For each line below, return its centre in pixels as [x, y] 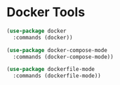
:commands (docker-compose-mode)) [63, 57]
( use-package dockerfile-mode [51, 70]
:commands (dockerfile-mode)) [57, 76]
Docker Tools [46, 12]
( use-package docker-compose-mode [57, 50]
